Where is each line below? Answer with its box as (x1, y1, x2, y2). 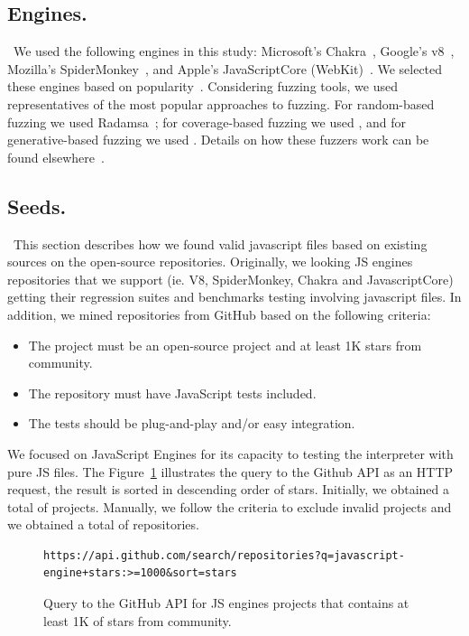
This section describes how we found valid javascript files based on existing (13, 234, 428, 253)
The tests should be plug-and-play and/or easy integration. (28, 414, 355, 433)
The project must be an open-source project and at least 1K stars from (28, 335, 422, 354)
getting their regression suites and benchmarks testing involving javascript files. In (7, 287, 462, 306)
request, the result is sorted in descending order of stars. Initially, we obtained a (7, 480, 449, 499)
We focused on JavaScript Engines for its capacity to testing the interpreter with (7, 444, 454, 463)
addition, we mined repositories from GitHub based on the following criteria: (7, 304, 431, 323)
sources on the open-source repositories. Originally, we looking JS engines (7, 252, 413, 271)
